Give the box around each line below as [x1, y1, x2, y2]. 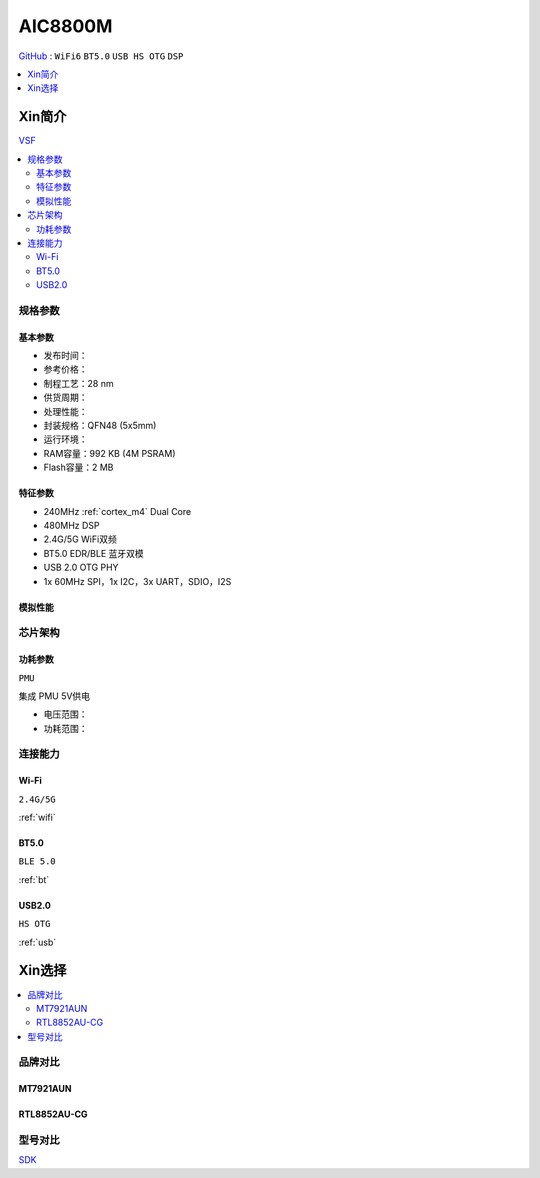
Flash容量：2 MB [43, 461, 114, 474]
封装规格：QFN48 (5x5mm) [43, 420, 157, 432]
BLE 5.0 [18, 856, 57, 867]
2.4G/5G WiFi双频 [43, 533, 117, 545]
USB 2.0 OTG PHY [43, 561, 119, 574]
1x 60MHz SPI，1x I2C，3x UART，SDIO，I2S [43, 575, 232, 587]
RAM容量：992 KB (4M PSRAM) [43, 447, 176, 459]
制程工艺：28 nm [43, 377, 114, 389]
